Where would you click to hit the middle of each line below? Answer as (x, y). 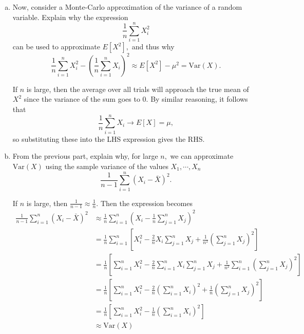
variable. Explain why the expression (70, 17)
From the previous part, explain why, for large (85, 156)
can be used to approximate (56, 47)
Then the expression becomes (147, 203)
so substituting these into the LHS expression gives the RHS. (109, 138)
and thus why (153, 47)
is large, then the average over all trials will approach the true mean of (138, 89)
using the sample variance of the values (107, 166)
